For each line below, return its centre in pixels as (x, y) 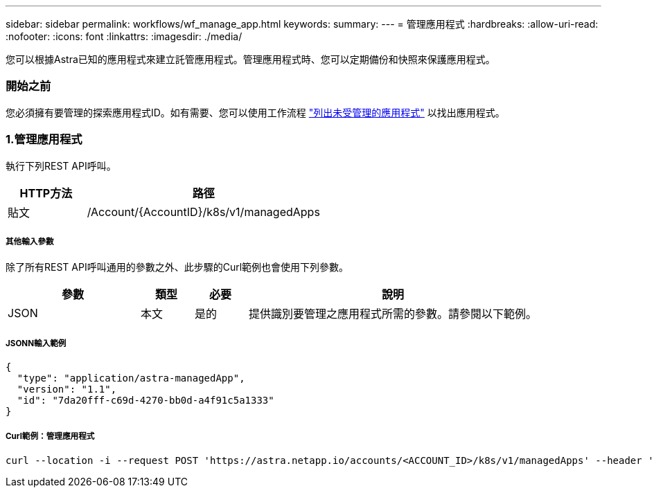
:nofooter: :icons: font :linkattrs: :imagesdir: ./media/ (124, 36)
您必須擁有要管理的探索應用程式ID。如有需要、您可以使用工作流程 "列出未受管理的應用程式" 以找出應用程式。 (255, 112)
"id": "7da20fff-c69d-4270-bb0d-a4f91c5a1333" (145, 401)
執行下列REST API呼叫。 (61, 165)
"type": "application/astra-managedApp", (131, 378)
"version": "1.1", (67, 389)
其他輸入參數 (30, 241)
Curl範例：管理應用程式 (50, 437)
